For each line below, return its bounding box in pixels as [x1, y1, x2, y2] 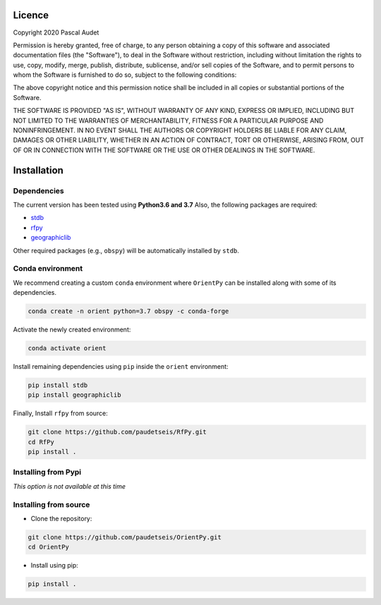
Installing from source [13, 499, 90, 509]
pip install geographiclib [28, 391, 121, 399]
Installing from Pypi [13, 468, 82, 477]
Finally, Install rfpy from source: [13, 409, 109, 417]
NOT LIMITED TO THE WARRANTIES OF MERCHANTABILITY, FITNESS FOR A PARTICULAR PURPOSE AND [13, 116, 324, 125]
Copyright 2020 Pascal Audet [13, 28, 99, 37]
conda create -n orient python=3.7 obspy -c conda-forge [28, 307, 229, 315]
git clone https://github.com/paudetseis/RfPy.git [28, 428, 207, 436]
